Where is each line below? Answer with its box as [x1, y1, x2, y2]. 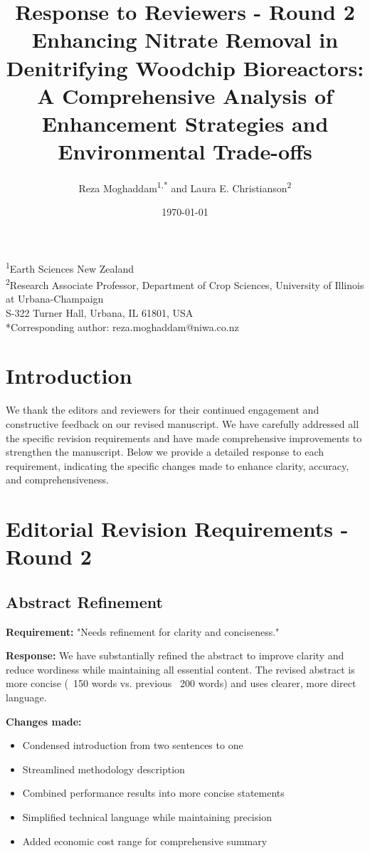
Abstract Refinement [6, 590, 163, 612]
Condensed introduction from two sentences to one [22, 738, 243, 753]
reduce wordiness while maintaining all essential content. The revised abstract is [6, 661, 355, 676]
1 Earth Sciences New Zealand [6, 258, 134, 276]
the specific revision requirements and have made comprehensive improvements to [6, 430, 362, 445]
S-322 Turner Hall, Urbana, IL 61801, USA [6, 305, 194, 320]
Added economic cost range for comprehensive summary [22, 833, 268, 848]
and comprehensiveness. [6, 472, 109, 487]
